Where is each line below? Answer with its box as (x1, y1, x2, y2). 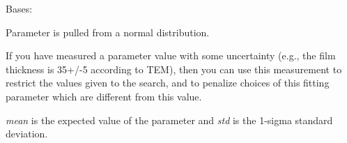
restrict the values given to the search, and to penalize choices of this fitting (6, 75, 330, 90)
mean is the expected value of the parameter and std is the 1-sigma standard (6, 112, 333, 127)
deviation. (6, 126, 48, 141)
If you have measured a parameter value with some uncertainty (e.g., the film (6, 48, 336, 63)
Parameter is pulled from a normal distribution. (6, 24, 210, 39)
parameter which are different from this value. (6, 89, 202, 103)
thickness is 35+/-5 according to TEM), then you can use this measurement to (6, 61, 342, 76)
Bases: (6, 1, 33, 15)
